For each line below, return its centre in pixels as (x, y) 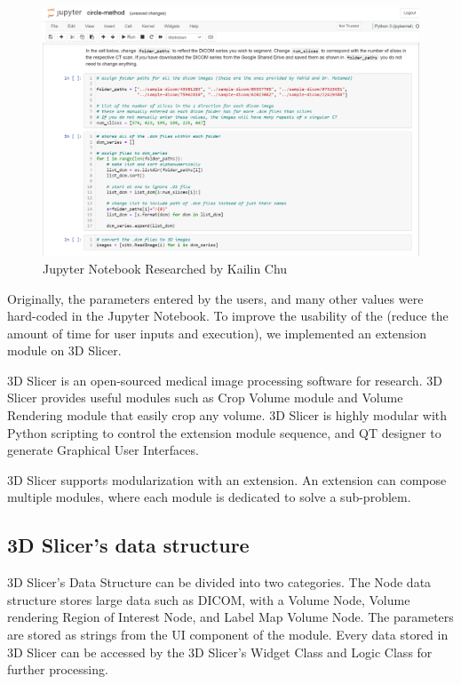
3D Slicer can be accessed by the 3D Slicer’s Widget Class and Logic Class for (220, 652)
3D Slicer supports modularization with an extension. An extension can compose (227, 479)
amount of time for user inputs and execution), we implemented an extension (217, 333)
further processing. (58, 669)
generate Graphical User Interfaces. (103, 450)
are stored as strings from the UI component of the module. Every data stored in (228, 635)
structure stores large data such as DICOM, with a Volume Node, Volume (209, 599)
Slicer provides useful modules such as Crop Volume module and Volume (205, 398)
